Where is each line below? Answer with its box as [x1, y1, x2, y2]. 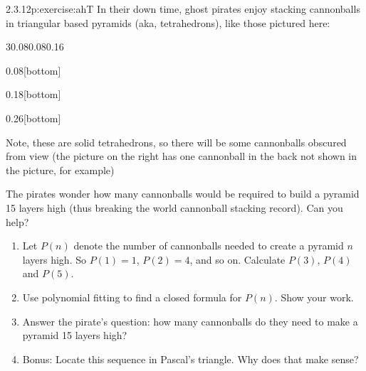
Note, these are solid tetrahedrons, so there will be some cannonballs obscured [6, 134, 347, 149]
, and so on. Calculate [189, 252, 286, 267]
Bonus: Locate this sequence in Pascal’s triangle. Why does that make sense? [22, 351, 359, 366]
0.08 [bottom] [6, 63, 61, 77]
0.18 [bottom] [6, 87, 61, 102]
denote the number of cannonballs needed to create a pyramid [73, 238, 344, 253]
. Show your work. [274, 289, 354, 304]
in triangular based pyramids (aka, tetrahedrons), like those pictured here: [6, 15, 330, 30]
